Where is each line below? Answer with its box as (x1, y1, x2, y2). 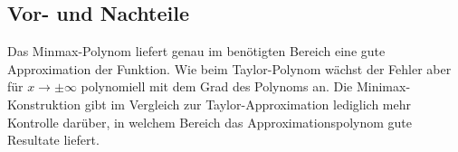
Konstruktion (7, 94, 81, 113)
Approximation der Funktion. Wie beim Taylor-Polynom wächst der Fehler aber (7, 59, 452, 78)
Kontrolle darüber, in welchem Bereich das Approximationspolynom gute (7, 112, 413, 131)
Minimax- (356, 77, 411, 96)
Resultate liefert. (7, 130, 100, 149)
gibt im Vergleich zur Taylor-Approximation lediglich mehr (84, 94, 412, 113)
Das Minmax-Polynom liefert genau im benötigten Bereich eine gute (7, 42, 386, 61)
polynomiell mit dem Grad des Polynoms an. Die (81, 77, 353, 96)
